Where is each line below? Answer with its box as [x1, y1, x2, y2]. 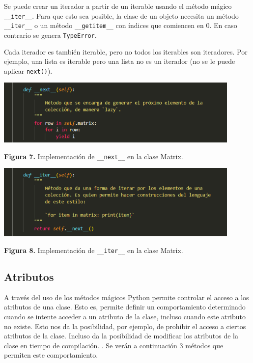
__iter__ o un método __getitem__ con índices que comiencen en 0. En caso [4, 20, 237, 30]
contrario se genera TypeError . [4, 29, 97, 40]
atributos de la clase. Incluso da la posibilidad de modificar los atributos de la [4, 331, 238, 341]
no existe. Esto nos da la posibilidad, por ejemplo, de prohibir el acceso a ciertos [4, 321, 246, 331]
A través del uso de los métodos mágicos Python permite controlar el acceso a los [4, 292, 249, 302]
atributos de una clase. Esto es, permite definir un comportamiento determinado [4, 302, 246, 312]
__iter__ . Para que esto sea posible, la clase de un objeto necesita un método [4, 10, 239, 21]
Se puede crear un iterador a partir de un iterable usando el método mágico [4, 1, 232, 11]
